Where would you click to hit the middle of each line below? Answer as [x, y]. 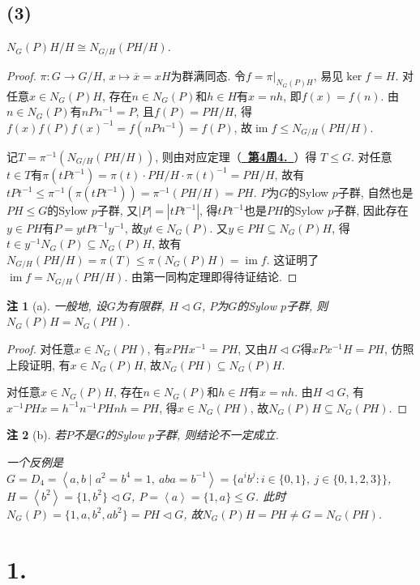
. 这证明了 [293, 259]
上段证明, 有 [39, 364]
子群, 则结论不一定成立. [216, 435]
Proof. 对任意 [41, 348]
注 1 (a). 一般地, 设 [57, 305]
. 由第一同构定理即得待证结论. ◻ [211, 277]
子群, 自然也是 [375, 192]
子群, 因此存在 [371, 209]
